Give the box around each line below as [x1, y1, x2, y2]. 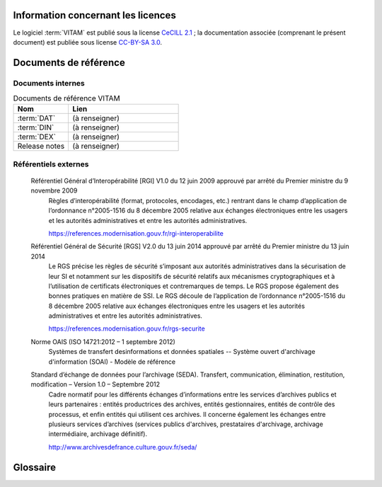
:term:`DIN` [17, 122, 54, 132]
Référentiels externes [13, 159, 89, 169]
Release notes [17, 142, 65, 151]
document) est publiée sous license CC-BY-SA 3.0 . [13, 38, 163, 46]
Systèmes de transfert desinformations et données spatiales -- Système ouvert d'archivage [48, 348, 316, 356]
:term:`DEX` [17, 132, 57, 142]
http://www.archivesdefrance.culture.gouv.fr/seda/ [48, 442, 197, 451]
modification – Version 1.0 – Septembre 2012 [30, 380, 161, 389]
